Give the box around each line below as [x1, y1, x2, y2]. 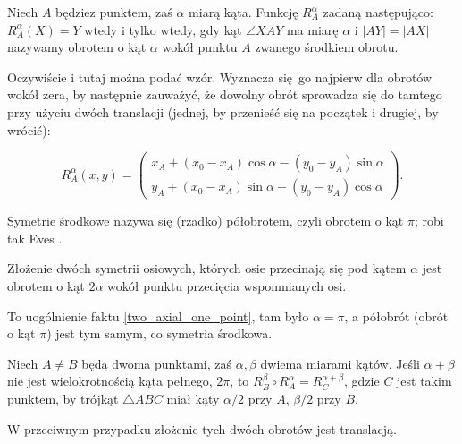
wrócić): [7, 120, 51, 139]
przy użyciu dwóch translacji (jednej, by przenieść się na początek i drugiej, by [7, 102, 439, 121]
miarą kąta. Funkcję [189, 3, 298, 21]
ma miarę [286, 20, 339, 38]
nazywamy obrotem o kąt [7, 38, 147, 56]
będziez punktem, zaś [55, 3, 172, 21]
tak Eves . [7, 228, 63, 247]
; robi [414, 211, 444, 230]
